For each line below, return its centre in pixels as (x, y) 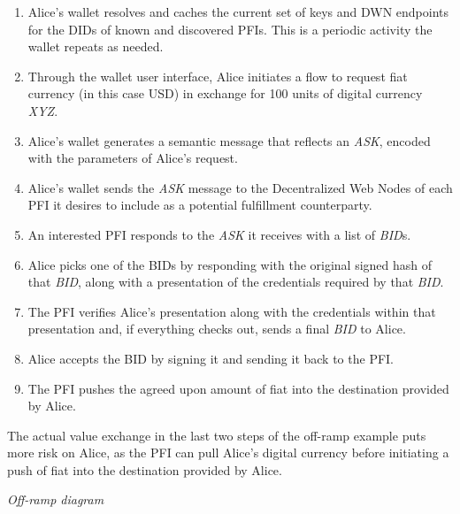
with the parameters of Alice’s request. (133, 158)
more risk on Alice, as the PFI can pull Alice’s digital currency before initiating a (228, 453)
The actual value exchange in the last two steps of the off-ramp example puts (217, 435)
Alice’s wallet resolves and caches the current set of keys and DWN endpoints (238, 12)
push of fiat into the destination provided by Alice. (145, 469)
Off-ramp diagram (56, 499)
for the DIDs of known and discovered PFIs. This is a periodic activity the (230, 29)
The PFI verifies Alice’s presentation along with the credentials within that (232, 311)
